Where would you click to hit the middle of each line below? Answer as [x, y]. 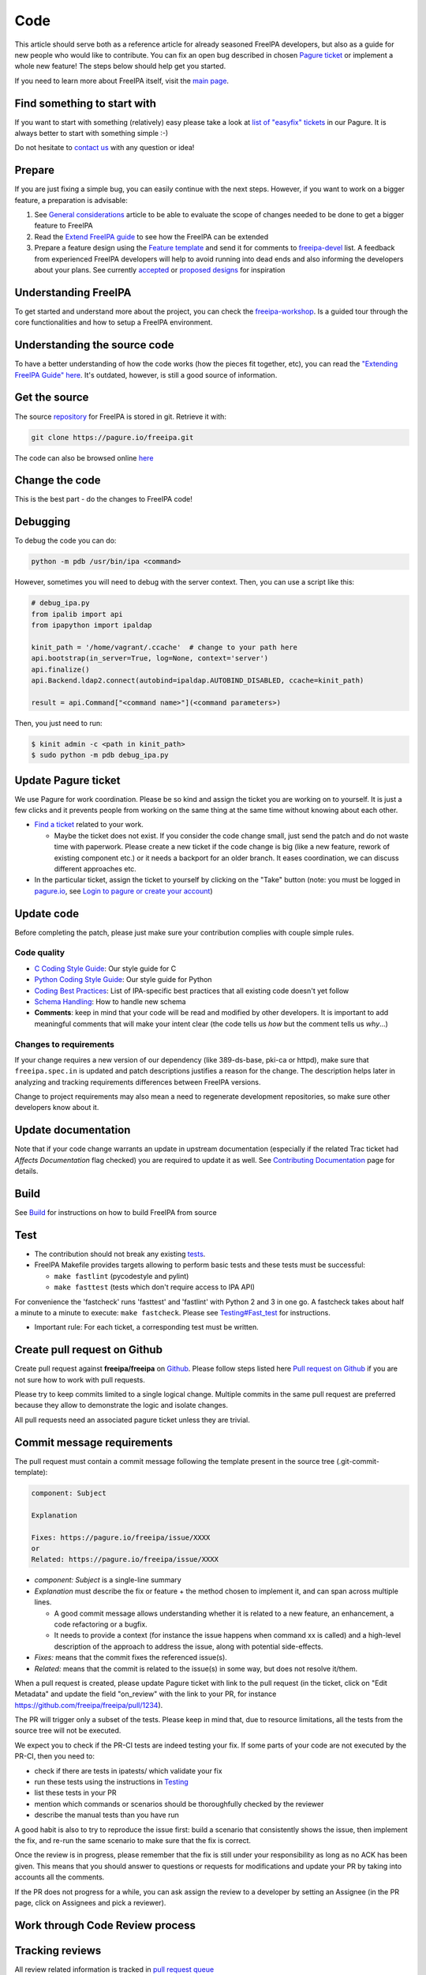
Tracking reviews [58, 1950]
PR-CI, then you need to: [54, 1756]
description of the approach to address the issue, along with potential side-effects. [189, 1646]
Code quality [40, 953]
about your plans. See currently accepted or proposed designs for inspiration [160, 270]
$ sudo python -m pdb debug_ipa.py [100, 755]
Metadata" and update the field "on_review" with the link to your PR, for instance [146, 1694]
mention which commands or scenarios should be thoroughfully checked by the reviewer [179, 1804]
